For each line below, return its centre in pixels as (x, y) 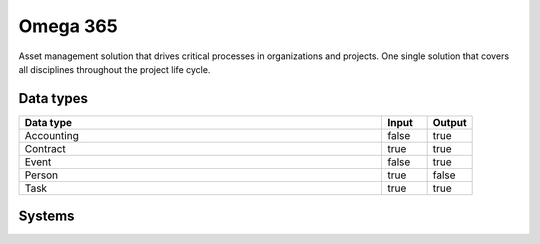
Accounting (51, 135)
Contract (45, 148)
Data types (53, 98)
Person (41, 175)
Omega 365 (68, 26)
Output (449, 122)
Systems (46, 216)
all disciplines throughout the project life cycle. (114, 69)
